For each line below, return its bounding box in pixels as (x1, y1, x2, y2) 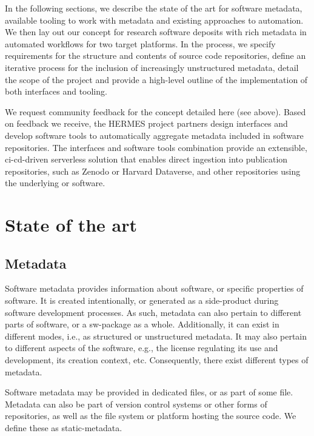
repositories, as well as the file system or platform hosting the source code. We (5, 409, 296, 422)
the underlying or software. (5, 176, 105, 189)
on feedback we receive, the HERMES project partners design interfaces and (5, 117, 288, 130)
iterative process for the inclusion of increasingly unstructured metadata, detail (5, 61, 299, 73)
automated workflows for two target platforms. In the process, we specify (5, 37, 276, 50)
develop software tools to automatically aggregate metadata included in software (5, 129, 304, 141)
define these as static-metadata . (5, 421, 122, 434)
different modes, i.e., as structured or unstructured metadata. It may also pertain (5, 329, 307, 342)
